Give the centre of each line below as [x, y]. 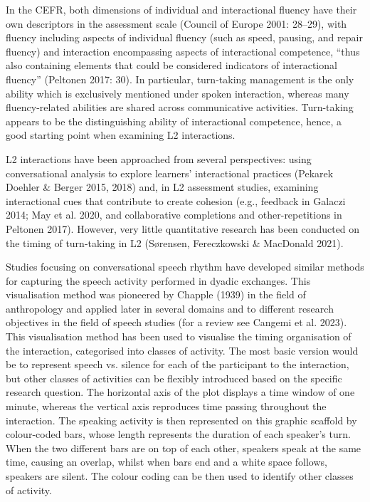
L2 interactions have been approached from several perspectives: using [159, 158]
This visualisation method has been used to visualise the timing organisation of [179, 336]
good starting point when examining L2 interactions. [121, 135]
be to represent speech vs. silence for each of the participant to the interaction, [178, 364]
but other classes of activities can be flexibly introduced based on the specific [174, 378]
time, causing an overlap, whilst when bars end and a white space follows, [166, 462]
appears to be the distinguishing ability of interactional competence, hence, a [174, 121]
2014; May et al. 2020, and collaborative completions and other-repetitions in [174, 215]
